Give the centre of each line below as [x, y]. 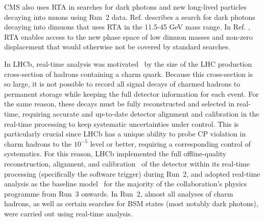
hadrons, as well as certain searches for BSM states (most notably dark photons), [131, 203]
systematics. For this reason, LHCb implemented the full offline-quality [115, 154]
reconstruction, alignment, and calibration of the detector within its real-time [127, 163]
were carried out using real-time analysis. [68, 213]
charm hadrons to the [38, 143]
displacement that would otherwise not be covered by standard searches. [117, 47]
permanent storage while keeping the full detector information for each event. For [131, 93]
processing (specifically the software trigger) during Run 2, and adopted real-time [132, 173]
